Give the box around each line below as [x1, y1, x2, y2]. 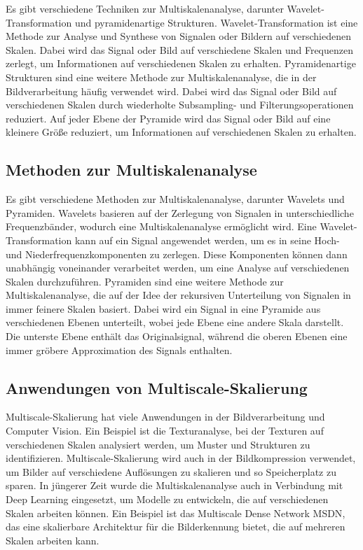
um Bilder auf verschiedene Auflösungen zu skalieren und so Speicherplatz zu [6, 464, 336, 479]
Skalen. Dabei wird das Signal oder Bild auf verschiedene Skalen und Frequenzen [6, 42, 354, 57]
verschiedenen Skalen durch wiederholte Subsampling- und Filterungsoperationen [6, 97, 354, 112]
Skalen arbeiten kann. [6, 533, 100, 547]
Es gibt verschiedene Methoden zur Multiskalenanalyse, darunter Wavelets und [6, 192, 345, 206]
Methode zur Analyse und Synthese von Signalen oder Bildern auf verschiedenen [6, 29, 351, 43]
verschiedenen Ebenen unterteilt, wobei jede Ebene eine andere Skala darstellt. [6, 315, 344, 330]
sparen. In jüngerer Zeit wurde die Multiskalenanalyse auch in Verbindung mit [6, 478, 343, 493]
